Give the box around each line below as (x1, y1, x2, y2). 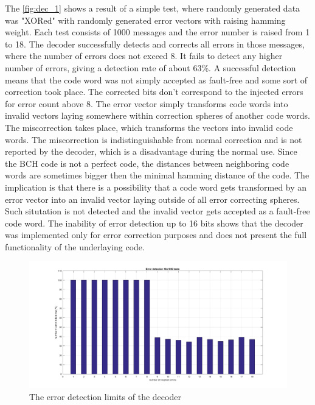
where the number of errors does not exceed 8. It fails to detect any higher (5, 49, 283, 62)
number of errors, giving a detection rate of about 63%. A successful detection (5, 61, 296, 74)
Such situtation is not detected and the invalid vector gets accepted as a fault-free (5, 205, 310, 217)
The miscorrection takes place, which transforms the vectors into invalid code (5, 121, 293, 133)
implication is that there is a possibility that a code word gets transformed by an (5, 180, 307, 193)
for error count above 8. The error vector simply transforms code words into (5, 97, 288, 110)
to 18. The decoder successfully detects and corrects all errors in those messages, (5, 37, 305, 50)
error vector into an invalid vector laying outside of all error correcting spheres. (5, 192, 300, 205)
